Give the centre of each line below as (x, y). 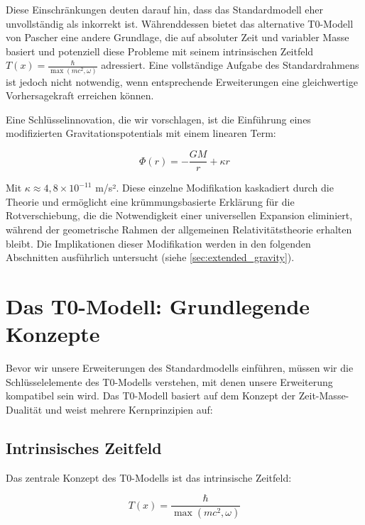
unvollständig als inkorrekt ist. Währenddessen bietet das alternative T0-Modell (180, 23)
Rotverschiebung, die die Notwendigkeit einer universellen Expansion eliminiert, (179, 215)
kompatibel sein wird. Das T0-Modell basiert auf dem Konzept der (151, 396)
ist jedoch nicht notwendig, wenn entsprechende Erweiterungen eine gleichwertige (182, 81)
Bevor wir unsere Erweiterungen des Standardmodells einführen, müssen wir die (180, 367)
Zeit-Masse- (324, 396)
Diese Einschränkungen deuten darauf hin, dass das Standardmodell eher (165, 9)
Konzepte (53, 334)
